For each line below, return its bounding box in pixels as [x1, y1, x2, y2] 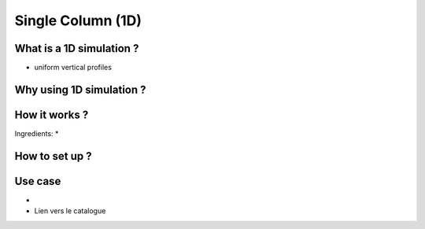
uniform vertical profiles [34, 63, 112, 72]
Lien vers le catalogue [34, 206, 106, 216]
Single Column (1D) [14, 12, 142, 29]
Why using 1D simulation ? [14, 83, 146, 96]
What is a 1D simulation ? [14, 42, 139, 55]
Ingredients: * [14, 128, 59, 138]
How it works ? [14, 108, 89, 121]
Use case [14, 174, 61, 188]
